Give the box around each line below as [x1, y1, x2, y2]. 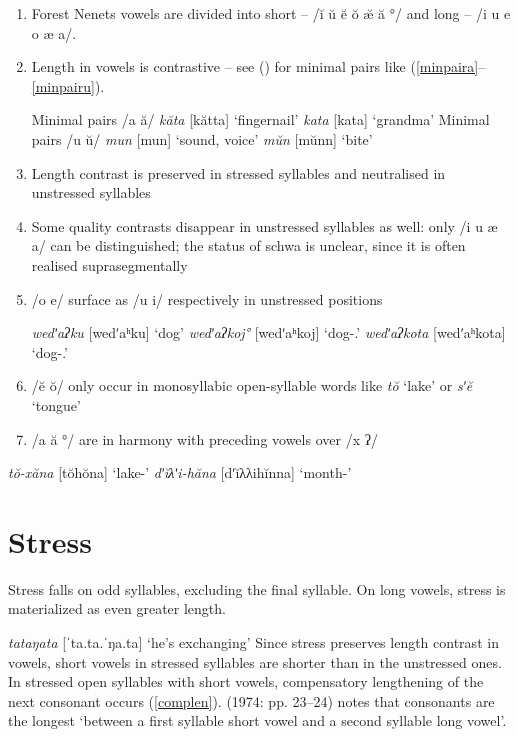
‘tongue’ [31, 394, 81, 415]
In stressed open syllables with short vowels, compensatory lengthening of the [8, 671, 484, 692]
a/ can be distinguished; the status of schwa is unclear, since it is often [31, 235, 466, 256]
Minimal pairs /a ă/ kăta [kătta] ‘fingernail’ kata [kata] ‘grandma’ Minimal [31, 109, 490, 130]
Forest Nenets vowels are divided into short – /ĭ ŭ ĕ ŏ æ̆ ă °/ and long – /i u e [31, 3, 511, 23]
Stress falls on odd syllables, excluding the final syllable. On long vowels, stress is [8, 578, 506, 599]
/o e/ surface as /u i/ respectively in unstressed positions [31, 288, 383, 309]
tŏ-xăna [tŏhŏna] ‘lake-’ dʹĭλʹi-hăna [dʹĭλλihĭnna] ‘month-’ [8, 462, 352, 483]
